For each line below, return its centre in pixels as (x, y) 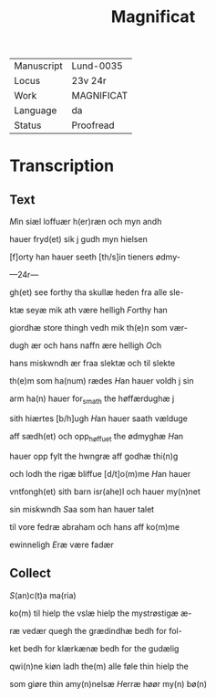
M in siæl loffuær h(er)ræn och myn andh (86, 222)
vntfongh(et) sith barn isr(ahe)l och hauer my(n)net (105, 492)
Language (36, 111)
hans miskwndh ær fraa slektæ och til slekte (93, 364)
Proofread (93, 125)
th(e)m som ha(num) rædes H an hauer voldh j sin (102, 381)
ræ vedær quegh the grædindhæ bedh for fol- (96, 630)
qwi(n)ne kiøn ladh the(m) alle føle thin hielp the (99, 666)
